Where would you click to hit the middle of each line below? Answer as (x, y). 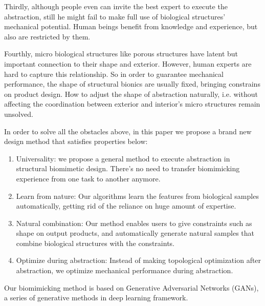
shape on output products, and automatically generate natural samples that (135, 233)
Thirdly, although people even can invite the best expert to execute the (116, 6)
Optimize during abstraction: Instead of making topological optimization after (139, 260)
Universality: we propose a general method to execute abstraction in (123, 158)
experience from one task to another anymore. (88, 178)
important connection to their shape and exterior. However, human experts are (128, 63)
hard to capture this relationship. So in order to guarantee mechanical (114, 74)
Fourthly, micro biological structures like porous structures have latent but (121, 54)
